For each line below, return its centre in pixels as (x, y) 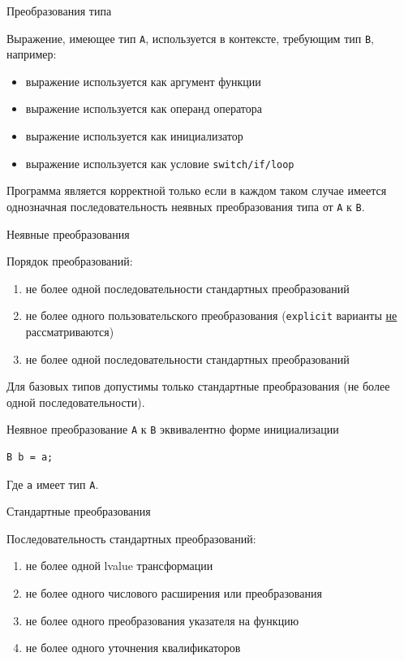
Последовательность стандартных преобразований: (131, 538)
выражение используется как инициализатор (134, 136)
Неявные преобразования (68, 233)
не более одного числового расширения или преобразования (174, 593)
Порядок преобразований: (70, 261)
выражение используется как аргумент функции (143, 81)
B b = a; (30, 457)
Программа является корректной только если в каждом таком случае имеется (197, 190)
